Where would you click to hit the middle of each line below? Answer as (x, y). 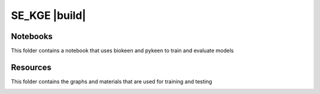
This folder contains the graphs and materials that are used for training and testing (112, 81)
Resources (31, 67)
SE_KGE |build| (49, 15)
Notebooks (32, 36)
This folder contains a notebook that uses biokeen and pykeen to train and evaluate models (122, 51)
